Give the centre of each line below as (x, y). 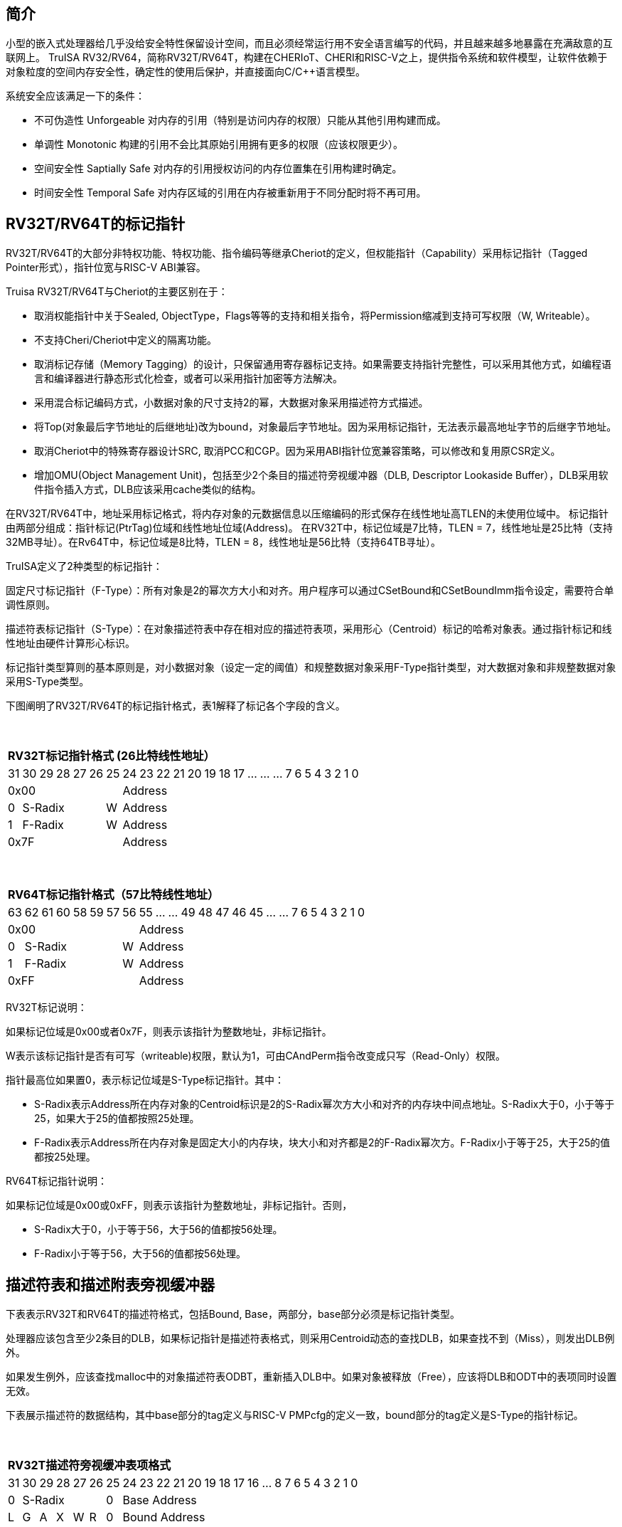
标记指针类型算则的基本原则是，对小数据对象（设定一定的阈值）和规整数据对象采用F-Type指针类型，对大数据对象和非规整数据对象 (311, 667)
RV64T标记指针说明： (57, 1181)
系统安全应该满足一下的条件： (75, 96)
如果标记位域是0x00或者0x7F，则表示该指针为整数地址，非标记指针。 (169, 1032)
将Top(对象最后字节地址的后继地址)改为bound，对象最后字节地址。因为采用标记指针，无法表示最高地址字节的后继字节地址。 (326, 427)
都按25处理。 (65, 1157)
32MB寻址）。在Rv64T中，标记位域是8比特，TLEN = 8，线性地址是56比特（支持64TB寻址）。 (223, 542)
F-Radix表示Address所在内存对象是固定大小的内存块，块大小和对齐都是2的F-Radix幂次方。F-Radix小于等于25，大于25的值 (322, 1143)
